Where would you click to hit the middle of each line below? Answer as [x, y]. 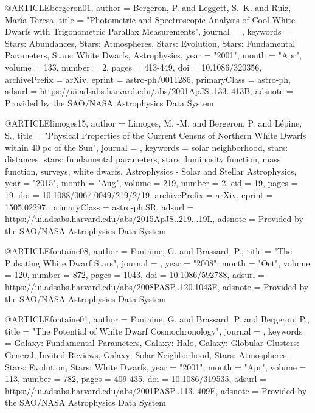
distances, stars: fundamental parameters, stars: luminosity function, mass [143, 159]
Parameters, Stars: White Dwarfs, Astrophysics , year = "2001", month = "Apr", [153, 55]
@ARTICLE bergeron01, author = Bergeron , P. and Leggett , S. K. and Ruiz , [148, 7]
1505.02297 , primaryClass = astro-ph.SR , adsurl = [99, 206]
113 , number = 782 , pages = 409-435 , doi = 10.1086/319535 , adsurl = [136, 379]
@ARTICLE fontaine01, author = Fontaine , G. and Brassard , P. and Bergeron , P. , [157, 319]
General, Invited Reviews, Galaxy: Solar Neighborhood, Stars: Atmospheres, [147, 355]
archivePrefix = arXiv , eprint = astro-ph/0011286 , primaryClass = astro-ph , [148, 79]
